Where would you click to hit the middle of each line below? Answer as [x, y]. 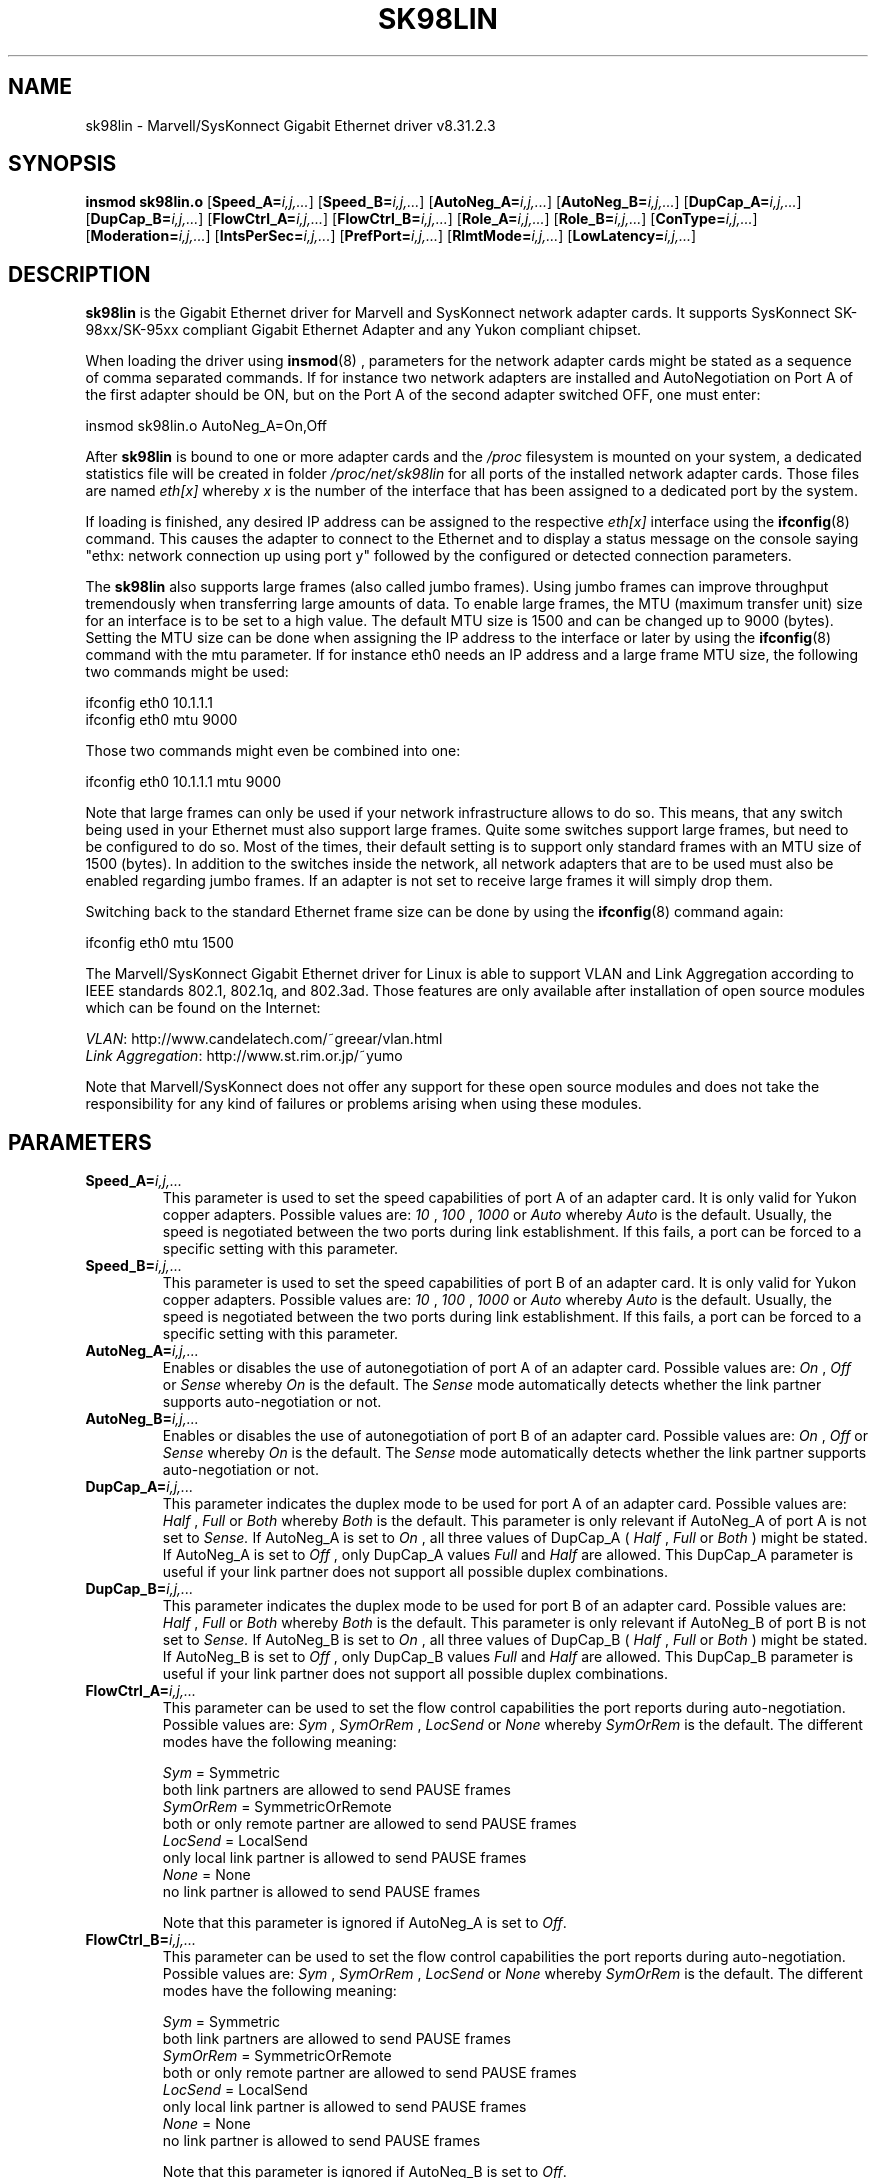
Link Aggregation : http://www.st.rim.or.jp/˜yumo [244, 1056]
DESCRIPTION [79, 274]
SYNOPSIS [62, 164]
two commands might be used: [187, 672]
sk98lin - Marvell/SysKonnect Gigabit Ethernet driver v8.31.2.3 [290, 125]
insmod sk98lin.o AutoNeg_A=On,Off [206, 426]
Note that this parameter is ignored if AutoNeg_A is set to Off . [364, 1923]
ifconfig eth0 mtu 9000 [161, 720]
